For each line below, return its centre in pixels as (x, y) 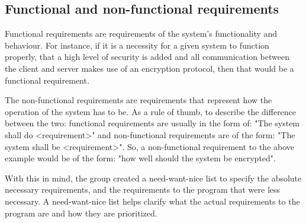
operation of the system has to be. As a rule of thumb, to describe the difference (151, 111)
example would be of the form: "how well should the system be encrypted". (140, 158)
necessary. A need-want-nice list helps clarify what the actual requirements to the (152, 201)
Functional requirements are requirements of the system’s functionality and (141, 34)
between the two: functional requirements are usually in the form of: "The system (152, 123)
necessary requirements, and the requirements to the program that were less (143, 189)
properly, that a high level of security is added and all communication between (147, 57)
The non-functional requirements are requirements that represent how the (138, 100)
